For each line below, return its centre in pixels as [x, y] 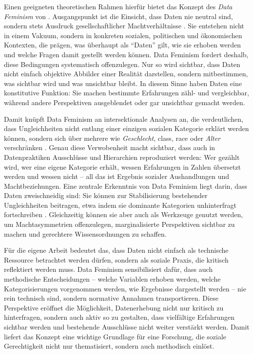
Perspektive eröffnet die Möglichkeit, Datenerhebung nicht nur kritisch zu [114, 307]
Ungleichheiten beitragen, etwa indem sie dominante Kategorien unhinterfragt [120, 205]
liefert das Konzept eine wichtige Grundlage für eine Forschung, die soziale [115, 336]
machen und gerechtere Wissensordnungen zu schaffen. [85, 233]
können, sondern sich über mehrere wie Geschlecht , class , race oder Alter [112, 138]
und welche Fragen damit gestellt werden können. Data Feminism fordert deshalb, [126, 54]
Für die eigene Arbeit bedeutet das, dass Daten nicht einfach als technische [116, 250]
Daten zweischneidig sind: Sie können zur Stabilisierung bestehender [106, 195]
